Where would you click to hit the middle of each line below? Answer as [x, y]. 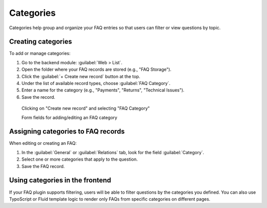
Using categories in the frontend [60, 180]
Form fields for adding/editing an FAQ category [69, 117]
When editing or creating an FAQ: [43, 143]
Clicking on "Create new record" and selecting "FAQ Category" [86, 108]
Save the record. [38, 97]
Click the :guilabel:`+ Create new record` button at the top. [81, 76]
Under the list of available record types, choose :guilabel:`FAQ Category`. [96, 83]
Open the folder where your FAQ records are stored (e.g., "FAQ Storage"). [96, 70]
